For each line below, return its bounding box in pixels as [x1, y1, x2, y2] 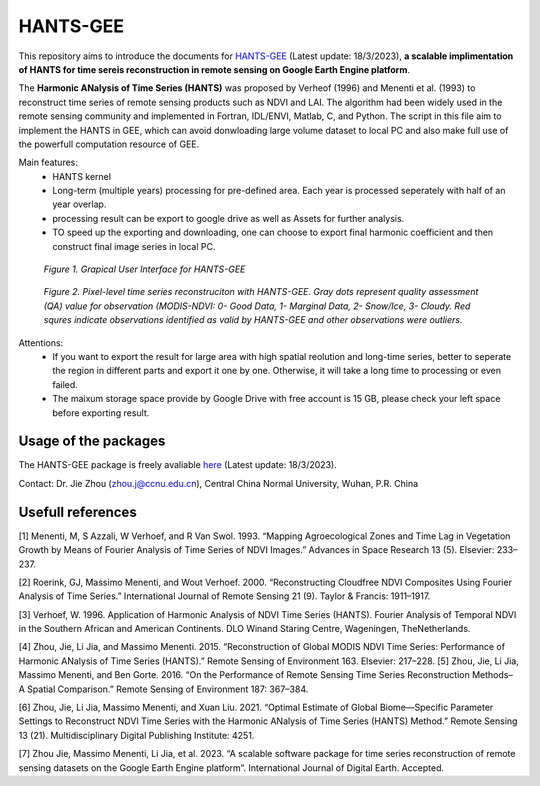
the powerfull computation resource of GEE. [18, 138, 200, 150]
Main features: [18, 156, 79, 169]
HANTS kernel [52, 170, 112, 182]
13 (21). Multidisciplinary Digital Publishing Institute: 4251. [18, 729, 255, 741]
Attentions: [18, 336, 64, 349]
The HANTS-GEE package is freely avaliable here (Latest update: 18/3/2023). [18, 459, 337, 471]
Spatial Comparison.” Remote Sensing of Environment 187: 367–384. [26, 683, 309, 695]
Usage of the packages [18, 433, 166, 450]
